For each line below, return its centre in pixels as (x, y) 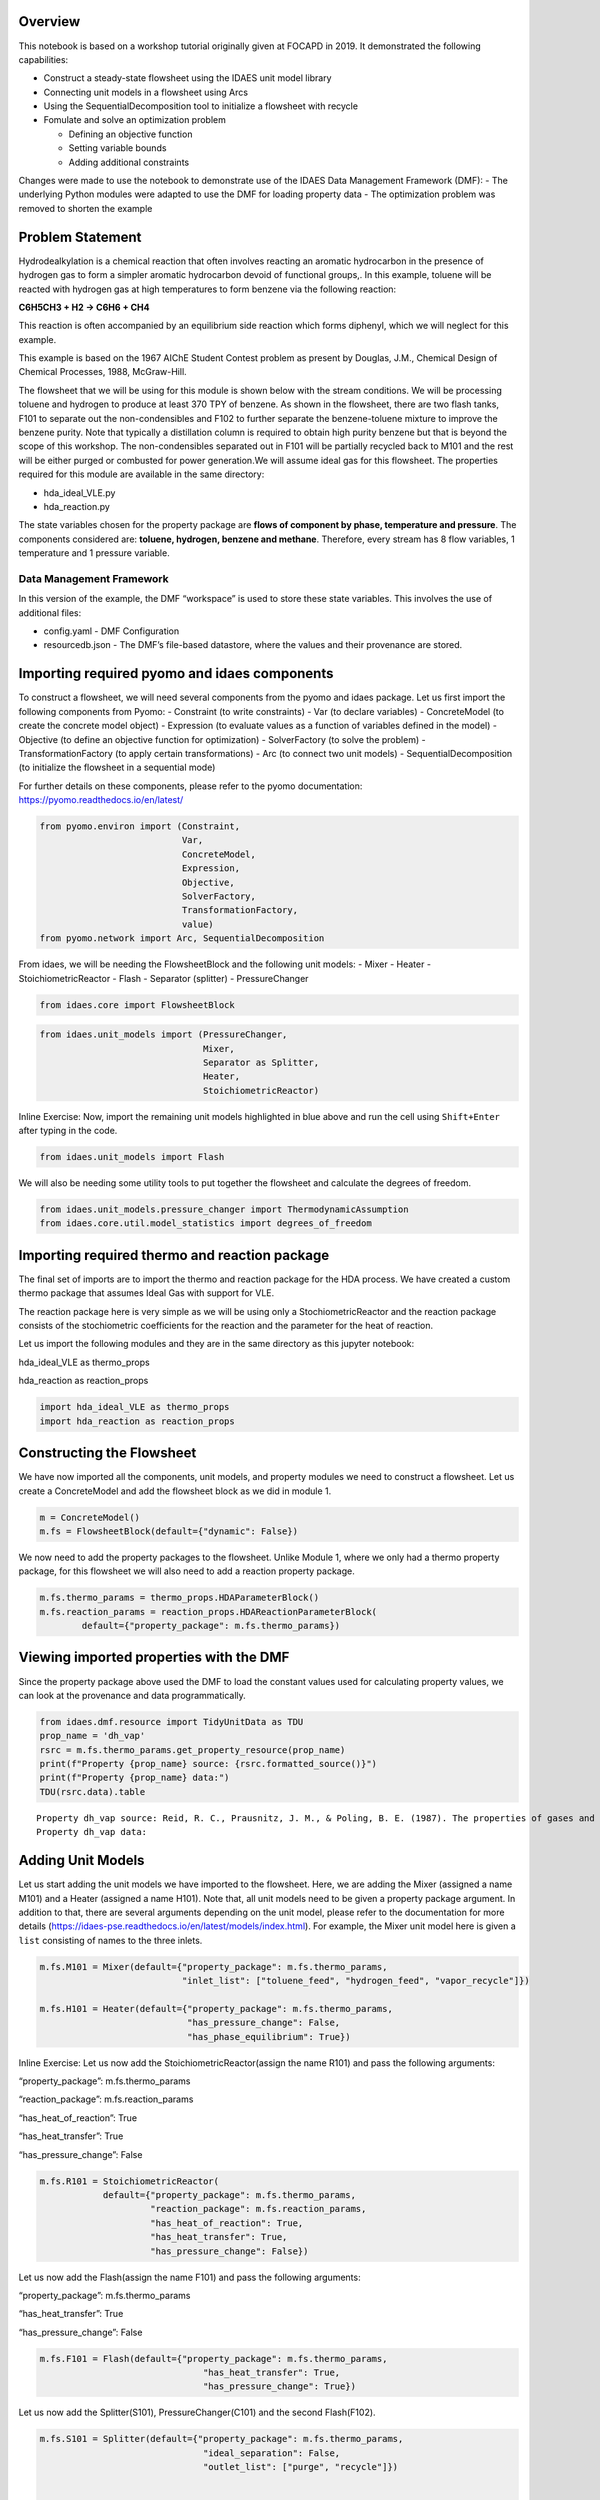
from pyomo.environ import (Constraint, (139, 826)
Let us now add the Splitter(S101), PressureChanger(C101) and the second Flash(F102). (197, 2412)
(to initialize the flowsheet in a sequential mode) (117, 767)
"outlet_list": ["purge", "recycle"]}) (300, 2467)
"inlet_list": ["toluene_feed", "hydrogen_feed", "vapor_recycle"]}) (355, 1981)
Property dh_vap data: (92, 1832)
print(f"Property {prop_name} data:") (134, 1778)
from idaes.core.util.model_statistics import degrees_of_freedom (205, 1223)
